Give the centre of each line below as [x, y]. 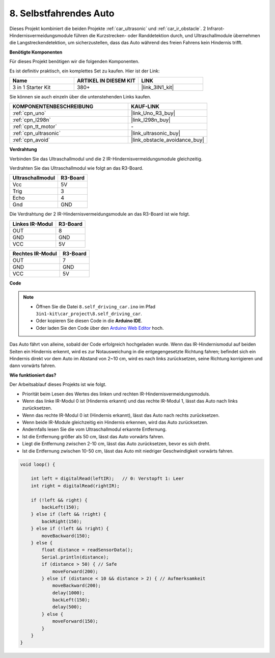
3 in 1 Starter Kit [32, 87]
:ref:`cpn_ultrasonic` [37, 134]
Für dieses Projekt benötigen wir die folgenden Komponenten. [74, 62]
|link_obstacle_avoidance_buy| [168, 140]
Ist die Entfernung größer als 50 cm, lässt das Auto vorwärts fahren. [93, 436]
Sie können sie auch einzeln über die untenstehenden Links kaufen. [80, 96]
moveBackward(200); [77, 586]
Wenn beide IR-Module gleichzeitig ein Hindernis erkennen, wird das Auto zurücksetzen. [115, 423]
